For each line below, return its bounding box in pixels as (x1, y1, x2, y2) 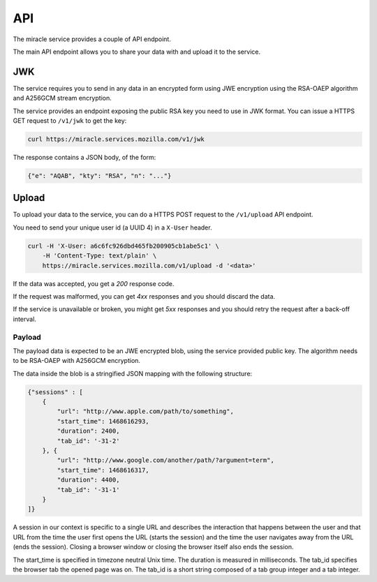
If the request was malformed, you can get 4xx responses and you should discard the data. (13, 292, 276, 300)
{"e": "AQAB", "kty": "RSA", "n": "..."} (27, 172, 172, 179)
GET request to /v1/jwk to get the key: (13, 117, 127, 125)
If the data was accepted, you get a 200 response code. (13, 279, 175, 288)
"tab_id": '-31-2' (57, 437, 120, 445)
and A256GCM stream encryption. (13, 94, 112, 103)
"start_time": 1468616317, (57, 466, 149, 474)
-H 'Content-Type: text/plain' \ (42, 252, 157, 260)
